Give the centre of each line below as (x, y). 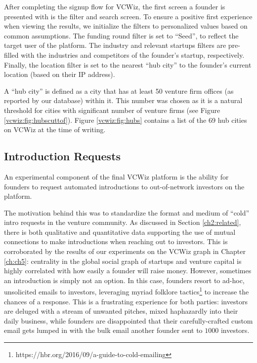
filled (11, 54)
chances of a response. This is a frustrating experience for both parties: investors (126, 301)
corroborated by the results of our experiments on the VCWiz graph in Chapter (125, 251)
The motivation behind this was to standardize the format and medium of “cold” (127, 212)
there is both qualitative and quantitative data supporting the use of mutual (120, 232)
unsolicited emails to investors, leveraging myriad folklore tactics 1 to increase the (127, 291)
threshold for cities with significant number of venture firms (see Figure (112, 110)
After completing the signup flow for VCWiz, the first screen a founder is (115, 6)
